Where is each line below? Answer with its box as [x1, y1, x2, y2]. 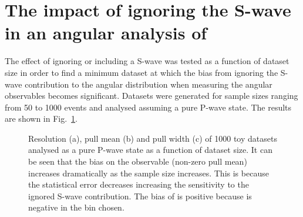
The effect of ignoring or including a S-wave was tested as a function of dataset [5, 55, 289, 67]
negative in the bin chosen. [28, 201, 124, 213]
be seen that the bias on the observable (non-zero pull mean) [28, 155, 247, 168]
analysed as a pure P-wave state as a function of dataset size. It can [28, 143, 272, 156]
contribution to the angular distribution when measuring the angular [25, 78, 272, 90]
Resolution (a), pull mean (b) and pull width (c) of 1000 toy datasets [28, 132, 277, 144]
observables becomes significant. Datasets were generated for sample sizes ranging [5, 89, 298, 102]
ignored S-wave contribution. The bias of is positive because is [28, 189, 252, 202]
